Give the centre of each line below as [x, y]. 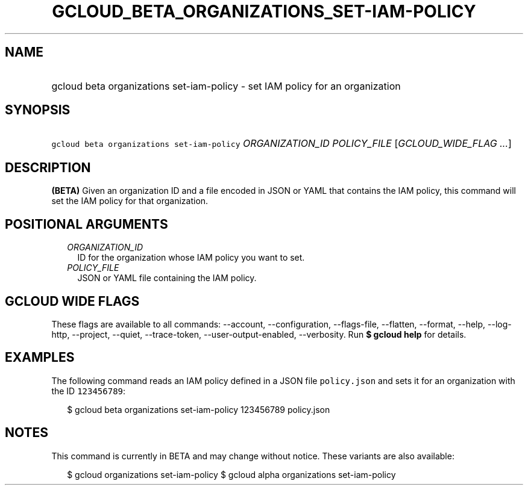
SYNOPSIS [38, 110]
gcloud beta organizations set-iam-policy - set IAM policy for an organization [226, 86]
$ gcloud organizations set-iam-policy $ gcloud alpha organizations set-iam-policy [231, 474]
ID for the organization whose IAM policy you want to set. [191, 258]
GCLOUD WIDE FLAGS [72, 301]
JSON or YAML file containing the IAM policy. [167, 278]
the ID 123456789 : [89, 391]
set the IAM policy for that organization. [130, 201]
